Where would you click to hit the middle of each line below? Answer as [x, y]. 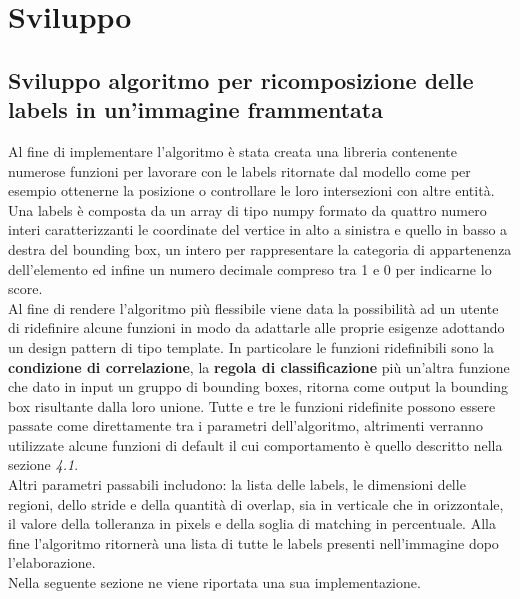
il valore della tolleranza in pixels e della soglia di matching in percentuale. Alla [252, 523]
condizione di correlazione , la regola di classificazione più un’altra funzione [259, 366]
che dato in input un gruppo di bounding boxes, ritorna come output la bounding [258, 386]
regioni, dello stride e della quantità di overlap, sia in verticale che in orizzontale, [256, 503]
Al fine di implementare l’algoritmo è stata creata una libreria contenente [233, 150]
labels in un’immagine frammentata [195, 109]
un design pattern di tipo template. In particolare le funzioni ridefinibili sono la [251, 346]
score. [25, 288]
